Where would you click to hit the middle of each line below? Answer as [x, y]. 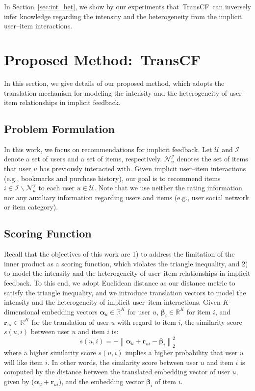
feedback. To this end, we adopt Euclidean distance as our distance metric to [120, 283]
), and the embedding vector [101, 381]
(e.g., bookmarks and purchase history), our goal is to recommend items [112, 178]
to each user [57, 188]
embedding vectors [70, 311]
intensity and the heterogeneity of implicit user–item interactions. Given [112, 302]
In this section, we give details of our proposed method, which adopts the [114, 83]
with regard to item [146, 322]
